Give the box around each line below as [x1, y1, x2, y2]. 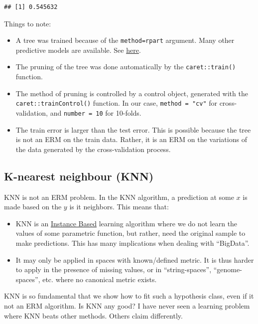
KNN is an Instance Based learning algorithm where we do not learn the [15, 218, 238, 228]
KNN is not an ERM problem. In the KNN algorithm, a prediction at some [4, 191, 234, 202]
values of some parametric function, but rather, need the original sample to [15, 228, 246, 238]
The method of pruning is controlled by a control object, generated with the [15, 88, 248, 98]
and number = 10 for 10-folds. [50, 107, 141, 118]
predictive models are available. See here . [15, 44, 141, 55]
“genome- [213, 264, 242, 275]
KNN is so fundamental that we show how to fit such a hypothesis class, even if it [4, 291, 254, 301]
